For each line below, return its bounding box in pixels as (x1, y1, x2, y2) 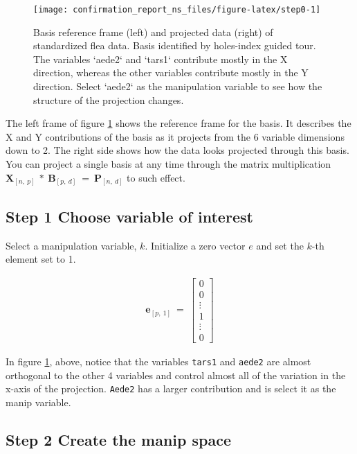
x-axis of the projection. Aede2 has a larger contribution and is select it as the (6, 381, 336, 396)
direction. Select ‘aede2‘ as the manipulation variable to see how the (33, 79, 322, 94)
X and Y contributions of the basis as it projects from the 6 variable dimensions (6, 129, 345, 143)
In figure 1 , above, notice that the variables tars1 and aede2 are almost (6, 354, 311, 369)
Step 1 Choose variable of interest (6, 205, 253, 227)
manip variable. (6, 394, 71, 409)
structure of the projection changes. (33, 92, 184, 107)
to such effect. (127, 170, 185, 184)
